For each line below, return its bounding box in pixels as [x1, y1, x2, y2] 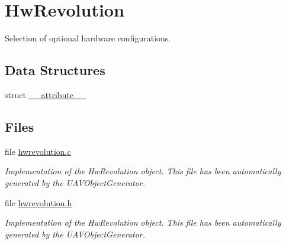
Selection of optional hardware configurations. [5, 32, 171, 44]
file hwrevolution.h [5, 196, 72, 209]
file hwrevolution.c [5, 145, 71, 157]
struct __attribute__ [5, 88, 86, 100]
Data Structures [5, 61, 105, 79]
